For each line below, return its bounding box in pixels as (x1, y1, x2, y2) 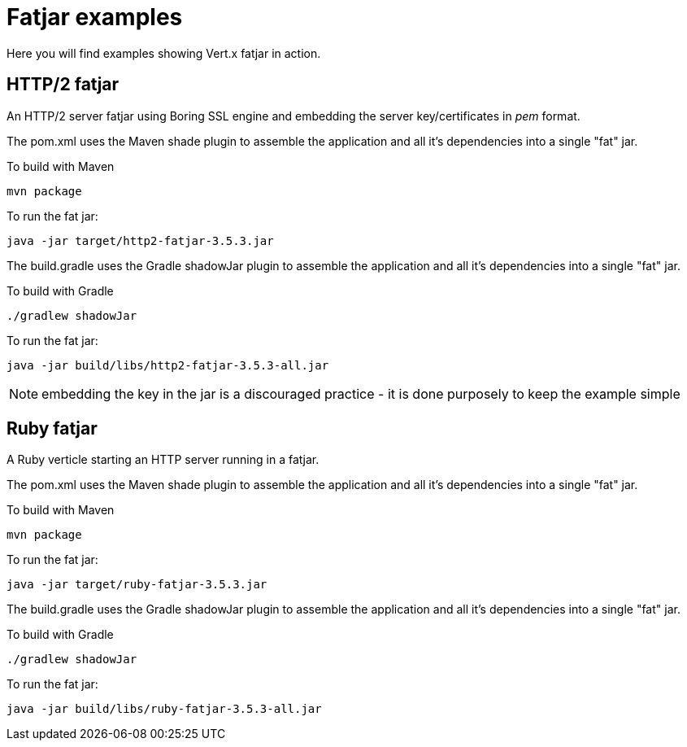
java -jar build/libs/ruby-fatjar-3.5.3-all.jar (7, 702, 322, 716)
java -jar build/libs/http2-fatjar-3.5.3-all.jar (7, 358, 329, 372)
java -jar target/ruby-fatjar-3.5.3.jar (7, 578, 267, 592)
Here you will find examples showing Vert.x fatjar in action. (7, 46, 321, 60)
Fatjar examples (7, 3, 183, 31)
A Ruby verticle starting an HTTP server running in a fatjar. (7, 452, 320, 467)
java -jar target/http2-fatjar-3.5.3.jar (7, 234, 274, 247)
